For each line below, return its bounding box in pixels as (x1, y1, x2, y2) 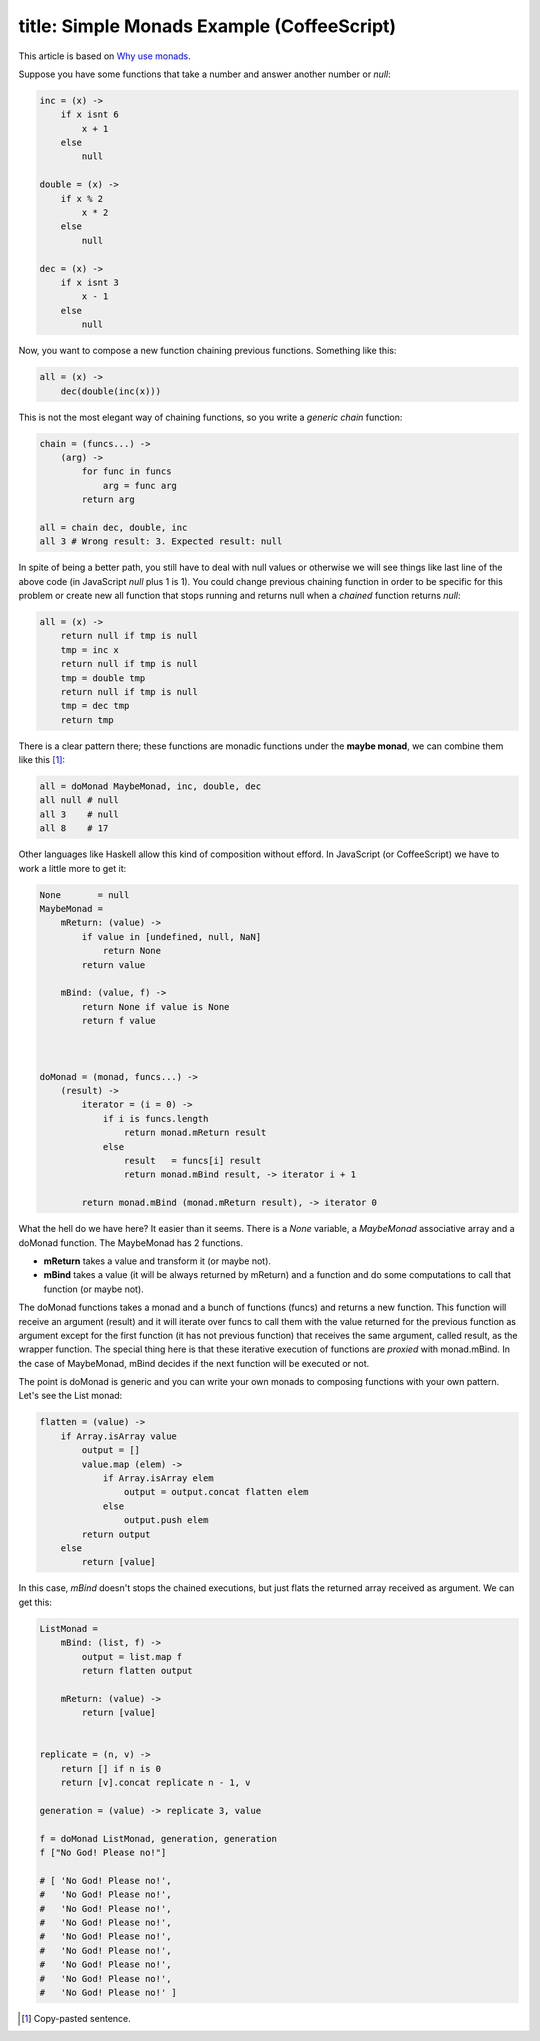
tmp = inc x (60, 644, 120, 655)
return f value (81, 1015, 157, 1027)
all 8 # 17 (39, 823, 109, 834)
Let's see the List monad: (18, 1390, 123, 1402)
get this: (18, 1596, 52, 1608)
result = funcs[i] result (123, 1155, 262, 1167)
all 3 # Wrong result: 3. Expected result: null (39, 536, 283, 547)
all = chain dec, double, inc (39, 521, 188, 533)
